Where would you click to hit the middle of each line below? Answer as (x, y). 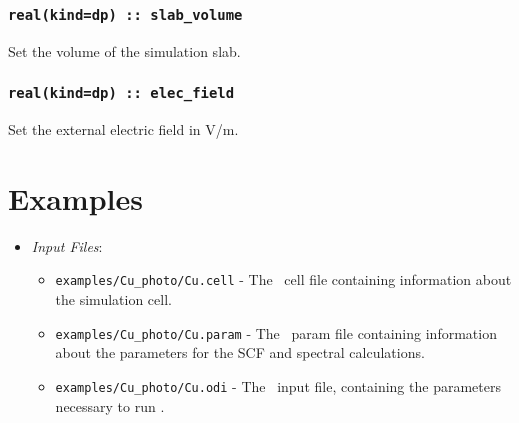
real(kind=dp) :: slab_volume (125, 14)
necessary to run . (110, 405)
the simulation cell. (113, 299)
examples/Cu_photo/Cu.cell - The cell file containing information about (283, 279)
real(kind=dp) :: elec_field (121, 93)
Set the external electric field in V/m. (123, 129)
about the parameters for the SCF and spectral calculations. (240, 352)
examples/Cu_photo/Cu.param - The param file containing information (276, 332)
